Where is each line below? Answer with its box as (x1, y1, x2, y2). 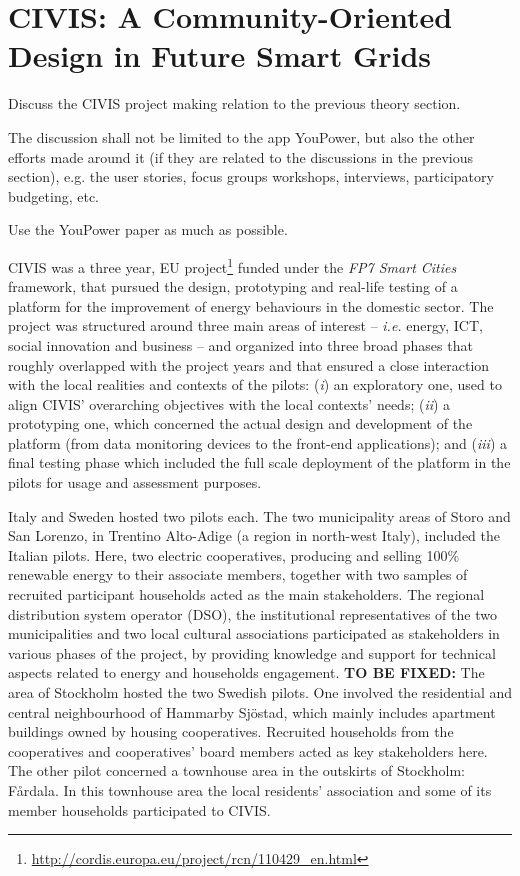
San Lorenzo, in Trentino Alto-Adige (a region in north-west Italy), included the (8, 525, 501, 546)
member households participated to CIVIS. (8, 799, 271, 820)
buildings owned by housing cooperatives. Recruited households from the (8, 721, 454, 742)
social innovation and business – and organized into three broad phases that (8, 334, 473, 355)
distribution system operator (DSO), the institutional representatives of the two (8, 603, 497, 624)
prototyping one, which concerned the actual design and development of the (8, 413, 473, 434)
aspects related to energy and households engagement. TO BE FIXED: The (8, 662, 485, 683)
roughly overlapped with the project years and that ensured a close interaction (8, 354, 490, 375)
